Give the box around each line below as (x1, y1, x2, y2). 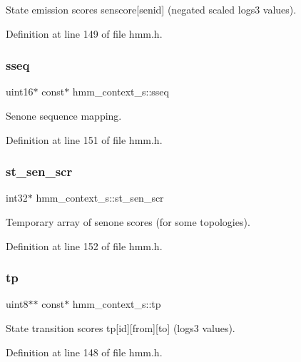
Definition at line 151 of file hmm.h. (6, 132, 163, 147)
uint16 (6, 84, 34, 99)
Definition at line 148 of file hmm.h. (6, 344, 163, 359)
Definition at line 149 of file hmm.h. (6, 26, 163, 41)
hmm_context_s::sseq (72, 84, 169, 99)
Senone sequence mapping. (6, 108, 122, 123)
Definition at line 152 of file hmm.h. (6, 238, 163, 253)
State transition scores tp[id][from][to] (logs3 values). (6, 321, 235, 335)
